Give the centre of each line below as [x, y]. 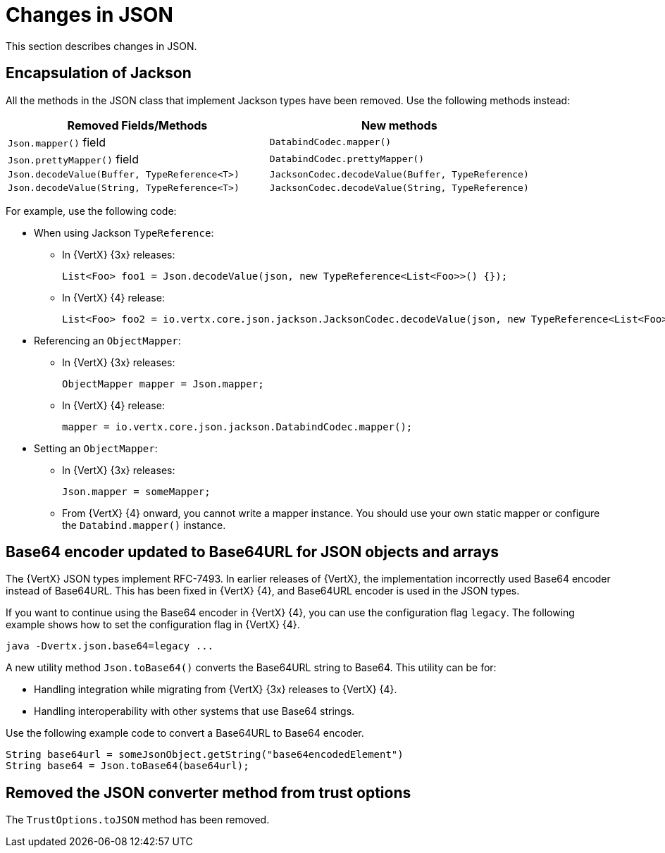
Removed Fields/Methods [137, 125]
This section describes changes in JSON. [101, 46]
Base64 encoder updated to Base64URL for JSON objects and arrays [253, 552]
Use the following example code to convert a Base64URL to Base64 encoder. [185, 733]
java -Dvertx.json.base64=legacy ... [110, 646]
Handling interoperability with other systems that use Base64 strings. [194, 711]
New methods [399, 125]
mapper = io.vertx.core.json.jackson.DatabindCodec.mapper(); [237, 426]
